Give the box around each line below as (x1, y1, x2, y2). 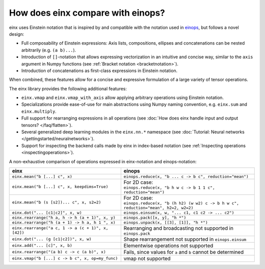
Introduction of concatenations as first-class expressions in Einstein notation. (21, 68, 178, 73)
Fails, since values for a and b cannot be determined (123, 248, 244, 255)
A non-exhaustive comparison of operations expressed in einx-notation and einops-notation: (9, 158, 197, 164)
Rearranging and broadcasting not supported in (123, 224, 234, 231)
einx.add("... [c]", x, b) (12, 243, 73, 248)
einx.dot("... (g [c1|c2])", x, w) (12, 237, 92, 242)
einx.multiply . (21, 108, 56, 114)
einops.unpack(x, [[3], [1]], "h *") (123, 220, 208, 225)
